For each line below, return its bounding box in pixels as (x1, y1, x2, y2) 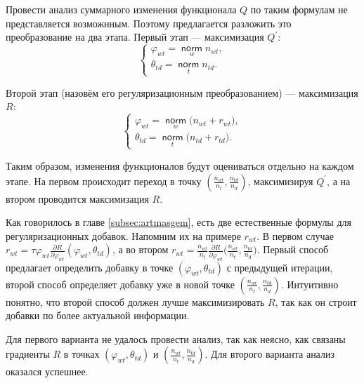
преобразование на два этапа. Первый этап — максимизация (6, 29, 264, 44)
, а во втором (112, 242, 169, 257)
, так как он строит (275, 294, 357, 309)
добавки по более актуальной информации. (6, 308, 190, 323)
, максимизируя (247, 173, 313, 188)
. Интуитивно (280, 276, 339, 291)
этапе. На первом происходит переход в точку (6, 173, 202, 188)
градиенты (6, 347, 50, 361)
